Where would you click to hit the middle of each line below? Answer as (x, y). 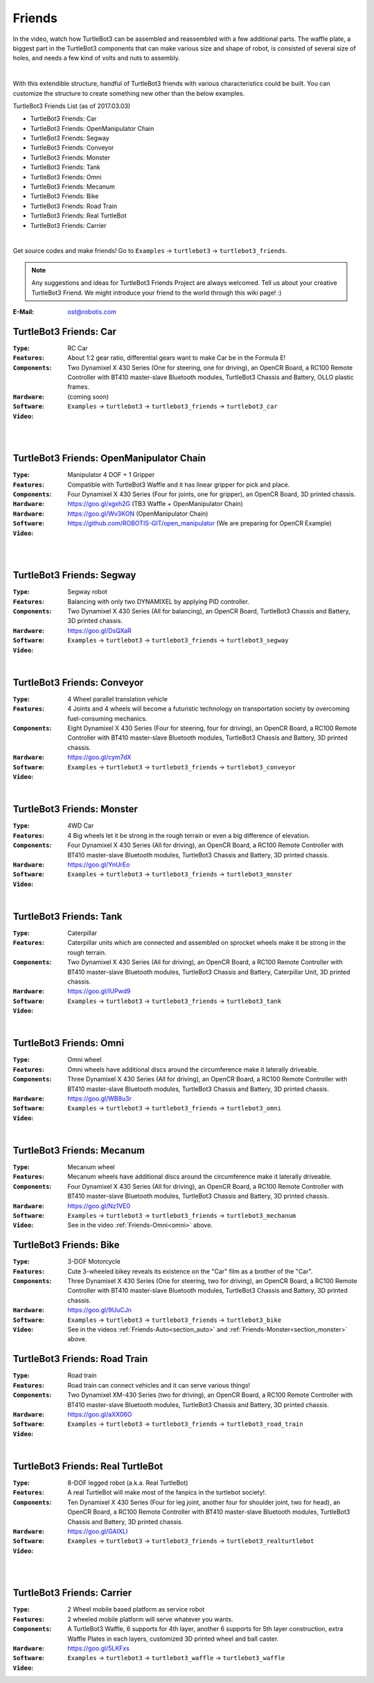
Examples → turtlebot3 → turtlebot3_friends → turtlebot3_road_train (186, 1424)
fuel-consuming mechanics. (107, 718)
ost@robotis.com (92, 311)
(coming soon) (88, 396)
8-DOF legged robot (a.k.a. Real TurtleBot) (128, 1483)
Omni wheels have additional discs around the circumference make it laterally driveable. (193, 1069)
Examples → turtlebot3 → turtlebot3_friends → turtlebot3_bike (175, 1320)
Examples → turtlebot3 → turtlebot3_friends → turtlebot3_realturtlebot (191, 1541)
